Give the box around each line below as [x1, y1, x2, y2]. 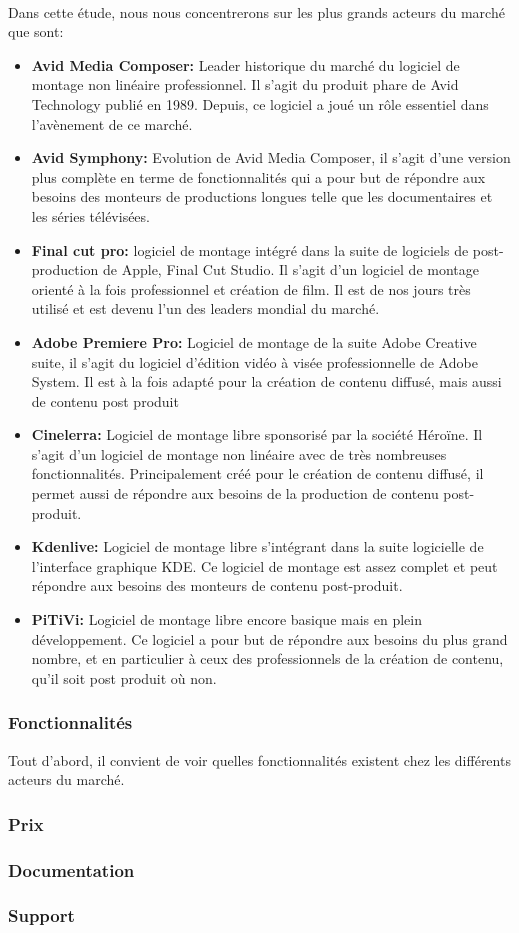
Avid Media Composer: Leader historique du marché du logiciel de [31, 54, 460, 75]
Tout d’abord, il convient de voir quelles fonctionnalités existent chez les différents [8, 749, 511, 770]
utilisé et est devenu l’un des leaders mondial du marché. [31, 298, 380, 319]
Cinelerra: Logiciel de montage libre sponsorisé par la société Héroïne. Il [31, 424, 483, 445]
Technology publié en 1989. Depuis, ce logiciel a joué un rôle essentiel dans [31, 93, 489, 114]
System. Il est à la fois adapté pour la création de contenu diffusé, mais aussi [31, 371, 502, 392]
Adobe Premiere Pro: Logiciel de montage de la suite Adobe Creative [31, 331, 477, 352]
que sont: [8, 21, 64, 42]
